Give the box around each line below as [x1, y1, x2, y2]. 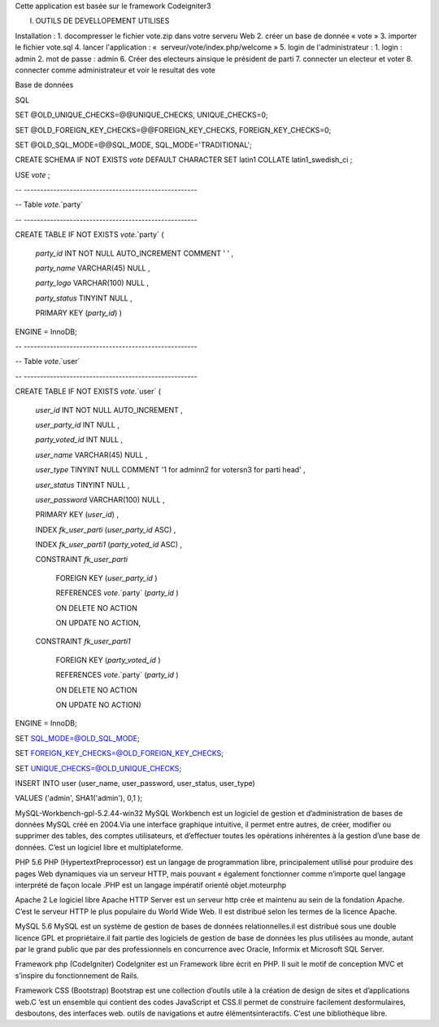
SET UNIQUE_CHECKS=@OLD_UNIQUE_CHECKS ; [15, 763, 182, 773]
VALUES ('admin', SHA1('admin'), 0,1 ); [15, 793, 143, 803]
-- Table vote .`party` [15, 200, 84, 209]
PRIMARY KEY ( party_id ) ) [35, 308, 122, 318]
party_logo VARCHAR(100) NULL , [35, 278, 150, 288]
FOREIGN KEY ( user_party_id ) [55, 573, 158, 582]
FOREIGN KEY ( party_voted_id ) [55, 655, 161, 665]
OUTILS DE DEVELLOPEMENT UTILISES [35, 16, 170, 26]
